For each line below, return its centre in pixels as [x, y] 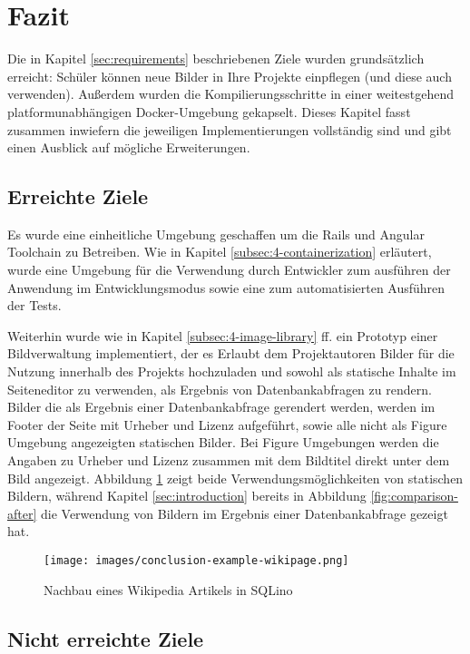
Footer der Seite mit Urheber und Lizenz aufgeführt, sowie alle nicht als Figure [227, 424]
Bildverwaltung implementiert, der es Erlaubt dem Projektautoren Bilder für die [231, 353]
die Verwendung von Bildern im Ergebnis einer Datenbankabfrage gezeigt [244, 513]
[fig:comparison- [414, 496]
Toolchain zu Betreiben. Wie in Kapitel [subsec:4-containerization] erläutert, [220, 252]
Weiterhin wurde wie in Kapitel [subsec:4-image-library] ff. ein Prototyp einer [223, 335]
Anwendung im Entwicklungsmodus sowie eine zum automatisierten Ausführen [226, 287]
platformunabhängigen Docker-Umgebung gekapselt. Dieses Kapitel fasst [209, 111]
